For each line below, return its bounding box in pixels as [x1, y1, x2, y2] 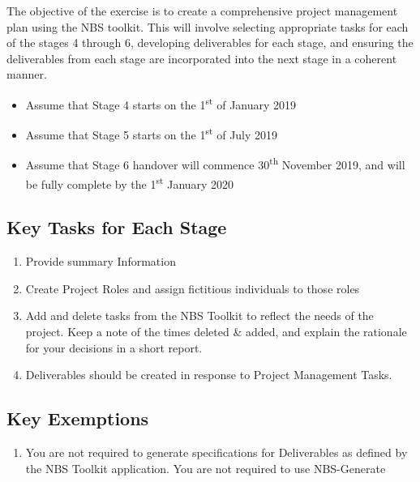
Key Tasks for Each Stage [6, 215, 227, 240]
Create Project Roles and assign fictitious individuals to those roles [25, 279, 360, 296]
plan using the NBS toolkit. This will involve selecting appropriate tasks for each [6, 18, 409, 35]
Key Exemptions [6, 406, 149, 431]
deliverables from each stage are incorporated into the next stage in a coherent [6, 49, 397, 66]
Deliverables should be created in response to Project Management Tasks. [25, 366, 392, 383]
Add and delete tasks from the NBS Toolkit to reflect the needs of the [25, 307, 374, 324]
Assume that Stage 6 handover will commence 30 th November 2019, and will [25, 154, 405, 173]
